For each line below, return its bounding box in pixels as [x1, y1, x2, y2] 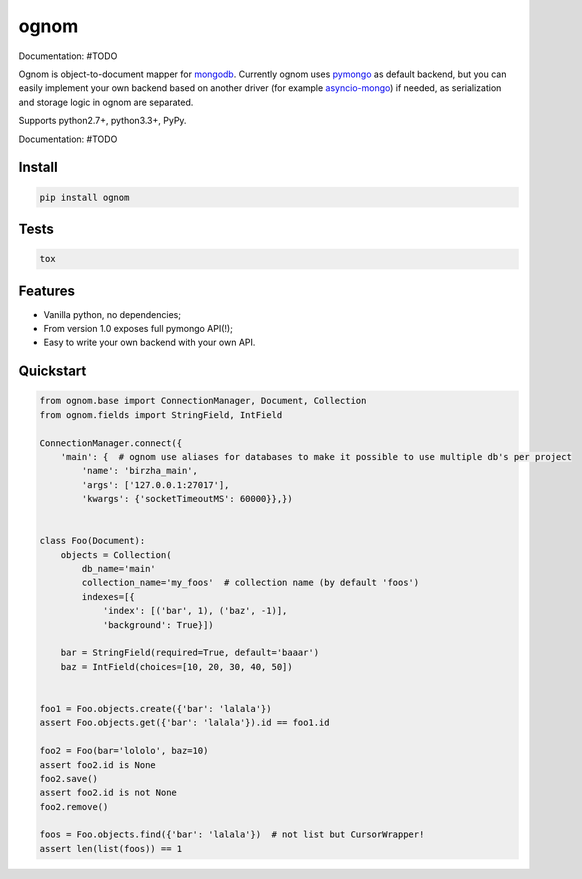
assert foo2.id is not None [39, 787, 177, 799]
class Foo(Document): [39, 535, 146, 547]
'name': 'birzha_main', [81, 465, 199, 477]
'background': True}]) [102, 619, 214, 630]
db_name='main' [81, 563, 157, 575]
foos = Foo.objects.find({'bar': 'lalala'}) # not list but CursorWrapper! [39, 829, 425, 840]
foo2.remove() [39, 801, 109, 812]
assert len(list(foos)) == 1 [39, 843, 183, 854]
